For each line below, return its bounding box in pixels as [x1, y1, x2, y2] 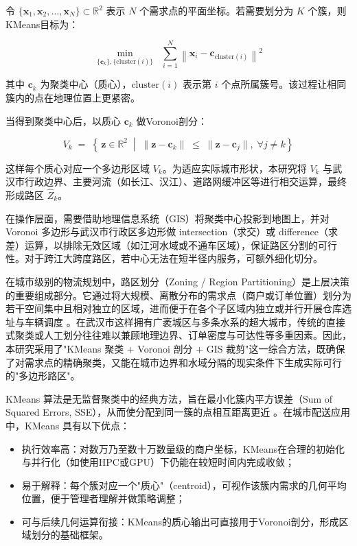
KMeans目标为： [5, 16, 79, 31]
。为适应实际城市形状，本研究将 [162, 161, 307, 175]
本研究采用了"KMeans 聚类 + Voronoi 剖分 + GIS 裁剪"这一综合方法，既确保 [5, 341, 345, 355]
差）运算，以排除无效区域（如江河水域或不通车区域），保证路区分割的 [5, 237, 318, 252]
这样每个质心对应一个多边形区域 [5, 161, 150, 175]
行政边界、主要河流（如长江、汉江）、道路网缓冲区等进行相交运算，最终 [24, 174, 347, 189]
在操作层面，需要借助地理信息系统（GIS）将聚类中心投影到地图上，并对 [5, 211, 330, 225]
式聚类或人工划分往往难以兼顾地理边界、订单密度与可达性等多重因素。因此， [5, 328, 352, 342]
